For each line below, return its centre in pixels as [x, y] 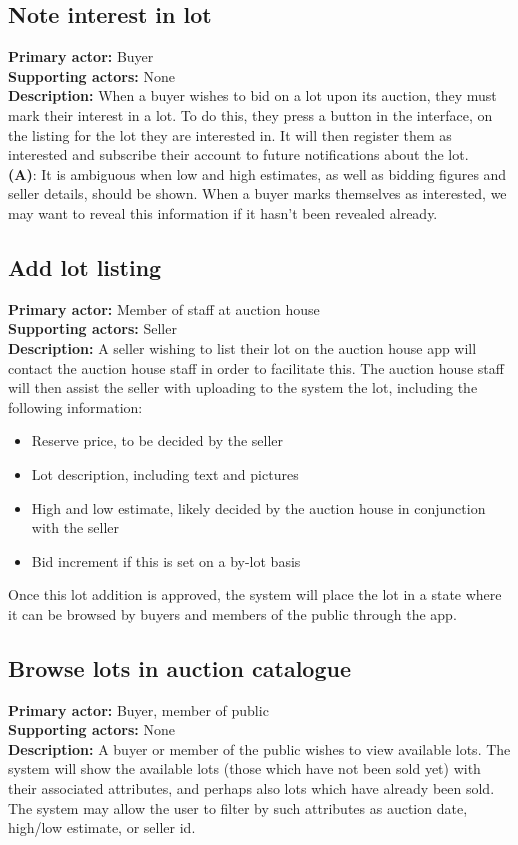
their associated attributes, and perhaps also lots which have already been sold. [251, 788]
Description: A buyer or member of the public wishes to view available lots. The [259, 748]
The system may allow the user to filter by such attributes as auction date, [238, 807]
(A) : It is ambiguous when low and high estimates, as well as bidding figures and [257, 173]
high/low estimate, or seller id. [102, 827]
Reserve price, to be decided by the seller [157, 440]
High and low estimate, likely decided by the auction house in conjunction [258, 507]
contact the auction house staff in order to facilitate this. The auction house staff [256, 367]
